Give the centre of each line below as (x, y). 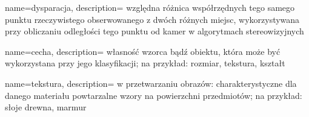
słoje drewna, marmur (46, 107)
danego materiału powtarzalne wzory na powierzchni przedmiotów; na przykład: (154, 95)
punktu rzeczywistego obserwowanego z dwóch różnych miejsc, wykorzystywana (152, 19)
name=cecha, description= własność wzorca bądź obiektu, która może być (143, 51)
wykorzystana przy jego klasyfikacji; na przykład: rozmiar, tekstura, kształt (145, 63)
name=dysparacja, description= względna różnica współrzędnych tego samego (150, 7)
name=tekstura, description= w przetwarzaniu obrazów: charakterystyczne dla (151, 83)
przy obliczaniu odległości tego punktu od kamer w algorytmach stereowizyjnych (154, 31)
